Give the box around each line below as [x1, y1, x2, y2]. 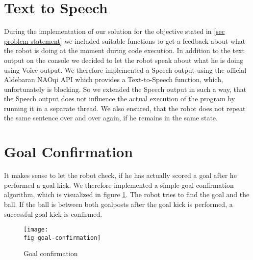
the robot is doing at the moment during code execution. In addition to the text [4, 45, 245, 56]
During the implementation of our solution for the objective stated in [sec [4, 26, 225, 36]
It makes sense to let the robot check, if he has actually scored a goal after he [4, 170, 237, 180]
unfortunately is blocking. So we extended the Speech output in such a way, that [4, 84, 247, 94]
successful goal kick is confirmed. [4, 208, 102, 219]
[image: [24, 226, 49, 233]
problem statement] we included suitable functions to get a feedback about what [4, 35, 246, 46]
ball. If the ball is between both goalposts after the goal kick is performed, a [4, 199, 233, 209]
